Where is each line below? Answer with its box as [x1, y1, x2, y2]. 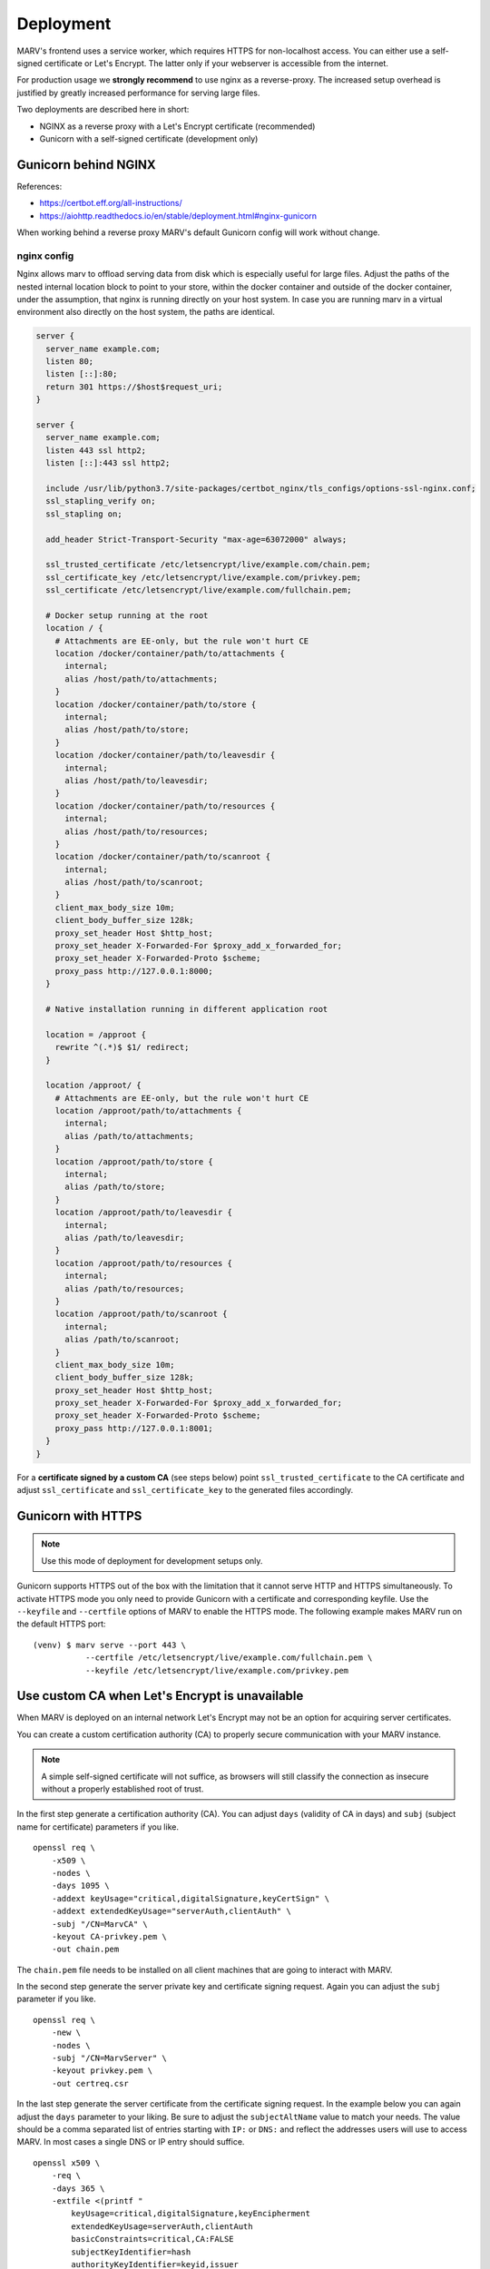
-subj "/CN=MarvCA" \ [51, 1919, 149, 1929]
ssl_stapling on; [45, 508, 122, 519]
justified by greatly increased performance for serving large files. [16, 87, 260, 98]
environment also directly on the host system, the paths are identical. [16, 307, 276, 318]
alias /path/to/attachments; [64, 1131, 194, 1141]
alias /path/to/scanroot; [64, 1334, 181, 1345]
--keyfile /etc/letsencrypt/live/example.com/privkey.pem [84, 1665, 349, 1675]
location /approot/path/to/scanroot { [54, 1309, 228, 1320]
